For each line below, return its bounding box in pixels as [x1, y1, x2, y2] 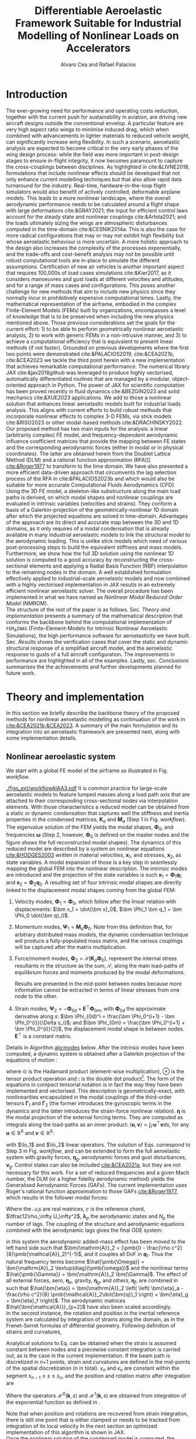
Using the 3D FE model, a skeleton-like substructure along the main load [6, 487, 181, 494]
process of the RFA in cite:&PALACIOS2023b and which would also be [6, 475, 175, 482]
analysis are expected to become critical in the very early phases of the [6, 144, 178, 151]
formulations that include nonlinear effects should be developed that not [6, 169, 180, 177]
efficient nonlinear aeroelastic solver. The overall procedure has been [6, 587, 174, 594]
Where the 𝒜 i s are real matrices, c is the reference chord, [6, 1205, 145, 1214]
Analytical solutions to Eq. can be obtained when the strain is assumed [6, 1339, 177, 1346]
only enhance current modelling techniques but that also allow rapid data [6, 175, 183, 183]
